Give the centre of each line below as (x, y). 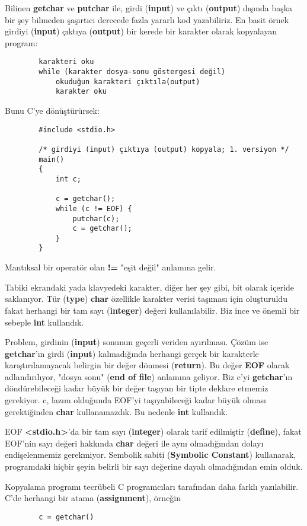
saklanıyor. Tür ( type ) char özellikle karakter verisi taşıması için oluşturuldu (146, 299)
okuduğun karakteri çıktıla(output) (128, 82)
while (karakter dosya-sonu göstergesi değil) (132, 72)
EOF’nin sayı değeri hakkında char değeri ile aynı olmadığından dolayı (134, 443)
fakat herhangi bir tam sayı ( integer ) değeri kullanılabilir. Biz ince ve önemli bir (152, 310)
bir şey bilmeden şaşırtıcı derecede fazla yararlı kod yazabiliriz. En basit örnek (147, 19)
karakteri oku (66, 62)
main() (52, 159)
